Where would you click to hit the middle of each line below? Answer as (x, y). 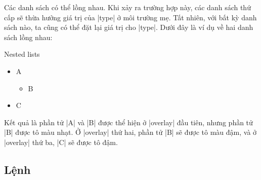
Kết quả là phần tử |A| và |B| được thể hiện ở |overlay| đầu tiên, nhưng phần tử (128, 122)
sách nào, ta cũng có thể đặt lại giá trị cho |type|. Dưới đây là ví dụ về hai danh (129, 27)
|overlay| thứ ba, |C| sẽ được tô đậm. (61, 142)
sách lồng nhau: (28, 37)
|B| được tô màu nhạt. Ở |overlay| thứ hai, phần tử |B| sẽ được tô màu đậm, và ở (130, 132)
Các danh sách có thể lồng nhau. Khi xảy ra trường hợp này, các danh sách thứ (127, 7)
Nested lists (22, 54)
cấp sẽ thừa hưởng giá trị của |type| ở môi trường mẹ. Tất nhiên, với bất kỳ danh (130, 17)
